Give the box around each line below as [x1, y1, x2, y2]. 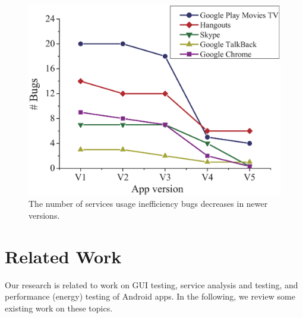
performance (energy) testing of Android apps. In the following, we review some [5, 290, 295, 303]
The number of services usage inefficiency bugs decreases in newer [29, 197, 268, 210]
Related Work [5, 244, 122, 268]
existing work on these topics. [5, 301, 113, 314]
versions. [29, 209, 60, 222]
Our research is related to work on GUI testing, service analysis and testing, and [5, 278, 298, 291]
